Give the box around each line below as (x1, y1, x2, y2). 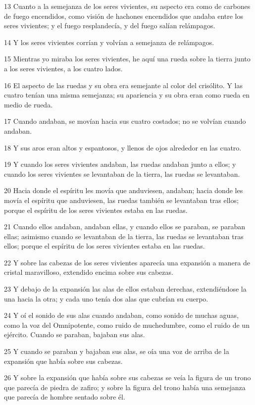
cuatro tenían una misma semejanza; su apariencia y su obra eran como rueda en (4, 90, 250, 100)
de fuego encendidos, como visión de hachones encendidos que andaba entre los (4, 10, 244, 21)
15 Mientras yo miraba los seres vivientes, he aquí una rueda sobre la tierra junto (4, 53, 251, 64)
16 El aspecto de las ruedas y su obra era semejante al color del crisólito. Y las (4, 80, 243, 90)
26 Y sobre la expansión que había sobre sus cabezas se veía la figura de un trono (4, 372, 251, 383)
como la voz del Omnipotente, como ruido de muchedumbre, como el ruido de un (4, 319, 250, 330)
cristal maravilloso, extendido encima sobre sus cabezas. (4, 267, 173, 277)
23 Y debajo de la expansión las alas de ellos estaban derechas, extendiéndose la (4, 284, 247, 294)
